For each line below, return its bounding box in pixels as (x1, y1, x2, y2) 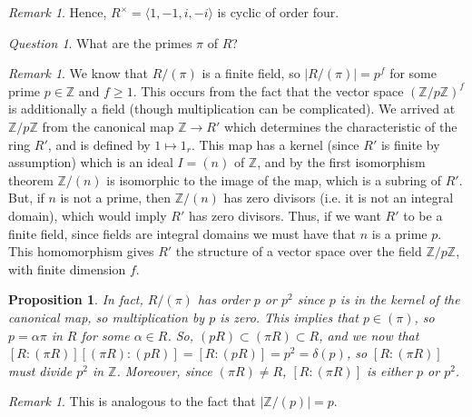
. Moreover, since (116, 361, 212, 380)
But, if (8, 188, 44, 207)
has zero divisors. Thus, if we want (188, 205, 381, 224)
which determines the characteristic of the (223, 116, 457, 135)
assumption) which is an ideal (8, 153, 173, 172)
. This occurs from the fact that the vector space (133, 81, 404, 100)
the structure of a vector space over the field (175, 242, 422, 261)
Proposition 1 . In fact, (8, 290, 143, 309)
